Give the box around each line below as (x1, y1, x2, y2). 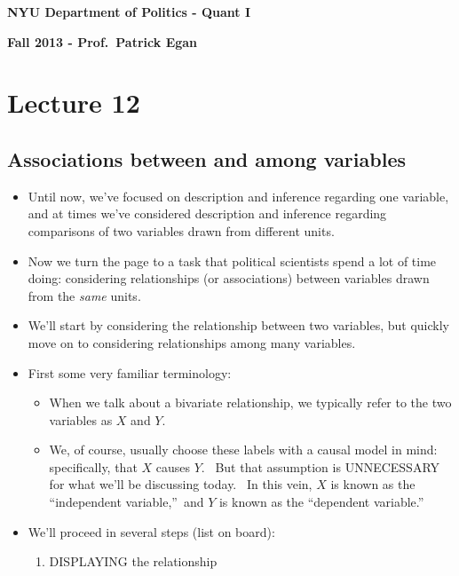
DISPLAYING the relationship (49, 552, 218, 571)
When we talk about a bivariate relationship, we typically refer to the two (49, 393, 452, 412)
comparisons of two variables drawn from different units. (28, 221, 335, 240)
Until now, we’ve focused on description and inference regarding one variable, (28, 186, 449, 205)
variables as (49, 410, 113, 429)
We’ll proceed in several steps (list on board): (28, 522, 275, 540)
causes (155, 457, 191, 476)
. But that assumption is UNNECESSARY (201, 457, 440, 476)
